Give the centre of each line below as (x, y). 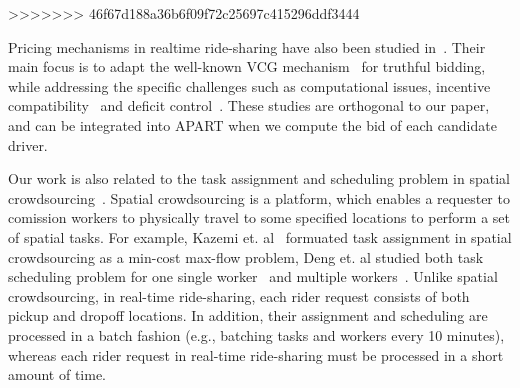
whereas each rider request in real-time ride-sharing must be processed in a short (256, 354)
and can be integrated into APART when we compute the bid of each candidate (252, 124)
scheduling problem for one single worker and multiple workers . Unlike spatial (253, 276)
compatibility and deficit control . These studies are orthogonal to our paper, (249, 105)
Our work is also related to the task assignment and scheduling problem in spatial (259, 178)
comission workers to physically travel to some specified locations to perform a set (259, 217)
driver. (28, 144)
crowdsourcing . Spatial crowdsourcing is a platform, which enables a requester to (259, 197)
